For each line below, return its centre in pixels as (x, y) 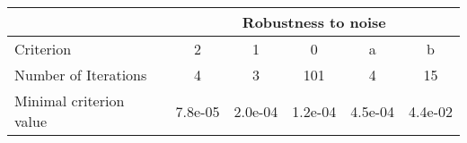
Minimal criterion (70, 101)
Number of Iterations (81, 75)
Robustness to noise (314, 22)
